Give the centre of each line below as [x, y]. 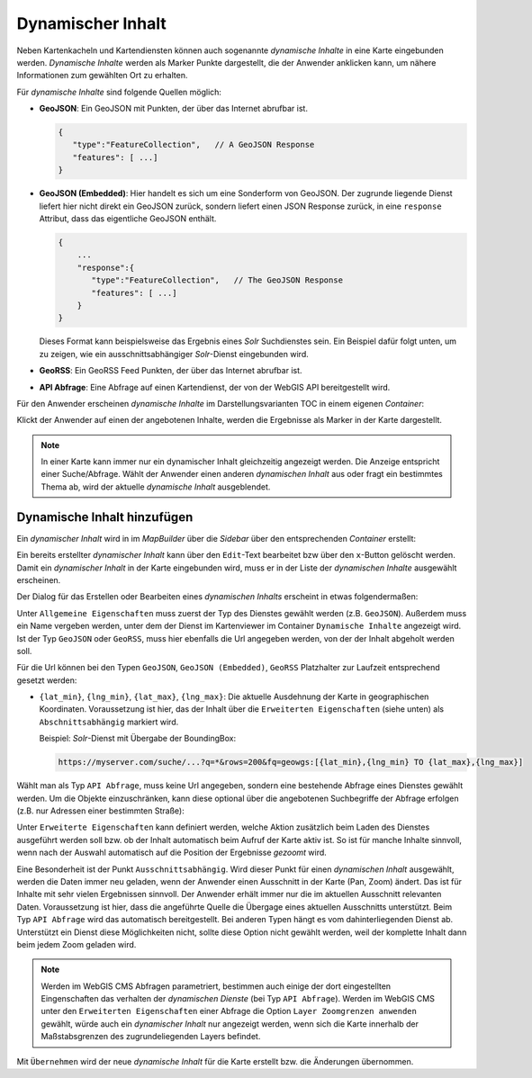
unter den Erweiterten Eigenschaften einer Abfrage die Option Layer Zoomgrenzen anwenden [229, 1011]
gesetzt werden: [47, 680]
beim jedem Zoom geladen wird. [77, 944]
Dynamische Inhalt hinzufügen [105, 517]
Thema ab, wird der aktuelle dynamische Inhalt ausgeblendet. [156, 487]
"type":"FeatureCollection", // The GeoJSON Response [217, 280]
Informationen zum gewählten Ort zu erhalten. [102, 76]
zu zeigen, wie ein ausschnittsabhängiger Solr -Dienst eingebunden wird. [174, 354]
